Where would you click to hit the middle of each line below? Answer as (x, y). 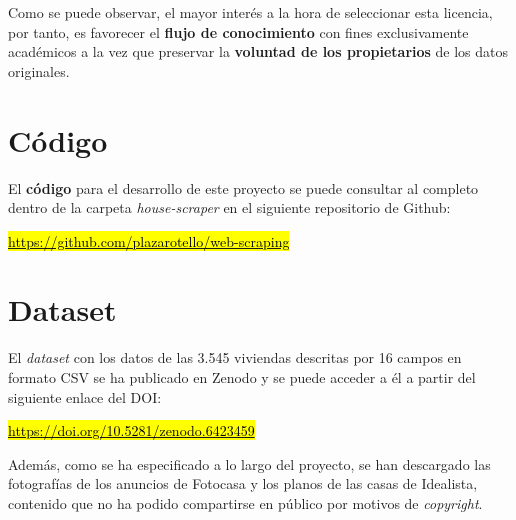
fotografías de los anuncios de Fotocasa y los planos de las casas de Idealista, (243, 483)
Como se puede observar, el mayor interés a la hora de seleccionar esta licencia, (250, 12)
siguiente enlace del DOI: (85, 396)
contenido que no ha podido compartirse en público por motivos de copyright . (245, 502)
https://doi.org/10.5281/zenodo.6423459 (131, 430)
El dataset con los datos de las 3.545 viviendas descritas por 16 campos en (235, 357)
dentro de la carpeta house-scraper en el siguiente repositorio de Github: (229, 207)
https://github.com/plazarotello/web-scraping (149, 240)
